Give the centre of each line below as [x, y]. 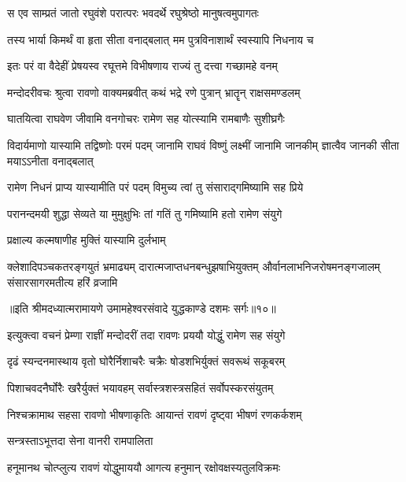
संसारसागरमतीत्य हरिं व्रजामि [63, 282]
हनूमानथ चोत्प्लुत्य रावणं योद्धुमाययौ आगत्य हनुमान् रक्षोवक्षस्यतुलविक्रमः [144, 467]
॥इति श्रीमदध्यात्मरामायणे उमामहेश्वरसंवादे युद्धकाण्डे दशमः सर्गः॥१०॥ [142, 308]
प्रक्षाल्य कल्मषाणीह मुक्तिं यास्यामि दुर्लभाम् [87, 240]
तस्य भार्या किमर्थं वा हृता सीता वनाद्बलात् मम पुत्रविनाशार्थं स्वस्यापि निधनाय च [161, 39]
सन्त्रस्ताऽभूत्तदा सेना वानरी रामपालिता [80, 441]
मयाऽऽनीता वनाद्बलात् [50, 160]
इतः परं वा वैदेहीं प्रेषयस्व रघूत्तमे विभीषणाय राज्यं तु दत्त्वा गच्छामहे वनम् [142, 66]
